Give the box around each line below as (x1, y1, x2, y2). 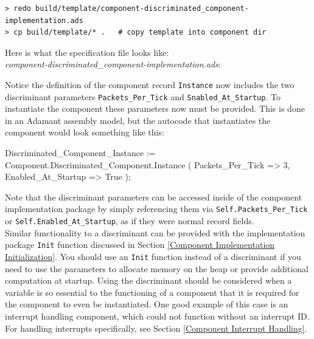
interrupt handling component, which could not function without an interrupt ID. (5, 310, 310, 323)
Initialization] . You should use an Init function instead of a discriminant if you (5, 250, 301, 262)
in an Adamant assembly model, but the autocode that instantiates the (5, 114, 271, 126)
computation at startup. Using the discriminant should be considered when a (5, 274, 292, 287)
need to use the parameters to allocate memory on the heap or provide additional (5, 262, 309, 275)
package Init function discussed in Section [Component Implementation (5, 238, 275, 251)
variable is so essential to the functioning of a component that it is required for (5, 286, 299, 298)
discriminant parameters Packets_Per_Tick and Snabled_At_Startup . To (5, 90, 281, 103)
